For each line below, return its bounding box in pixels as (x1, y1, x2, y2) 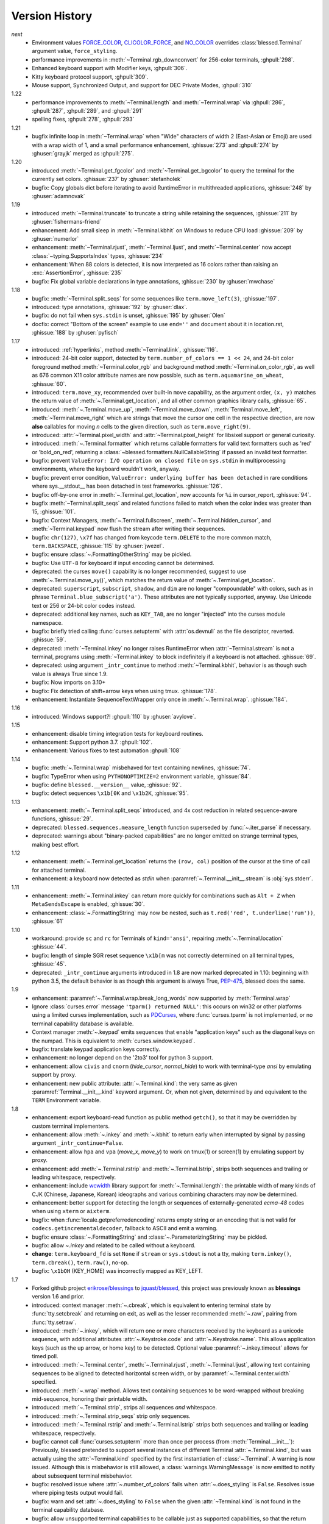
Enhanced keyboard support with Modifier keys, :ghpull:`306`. (32, 65, 188, 72)
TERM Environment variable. (32, 1097, 101, 1104)
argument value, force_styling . (32, 48, 118, 55)
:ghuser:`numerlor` (32, 235, 79, 242)
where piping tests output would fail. (32, 1489, 124, 1497)
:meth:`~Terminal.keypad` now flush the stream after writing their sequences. (32, 525, 225, 533)
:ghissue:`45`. (32, 960, 66, 967)
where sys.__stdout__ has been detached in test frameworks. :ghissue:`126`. (32, 482, 222, 490)
